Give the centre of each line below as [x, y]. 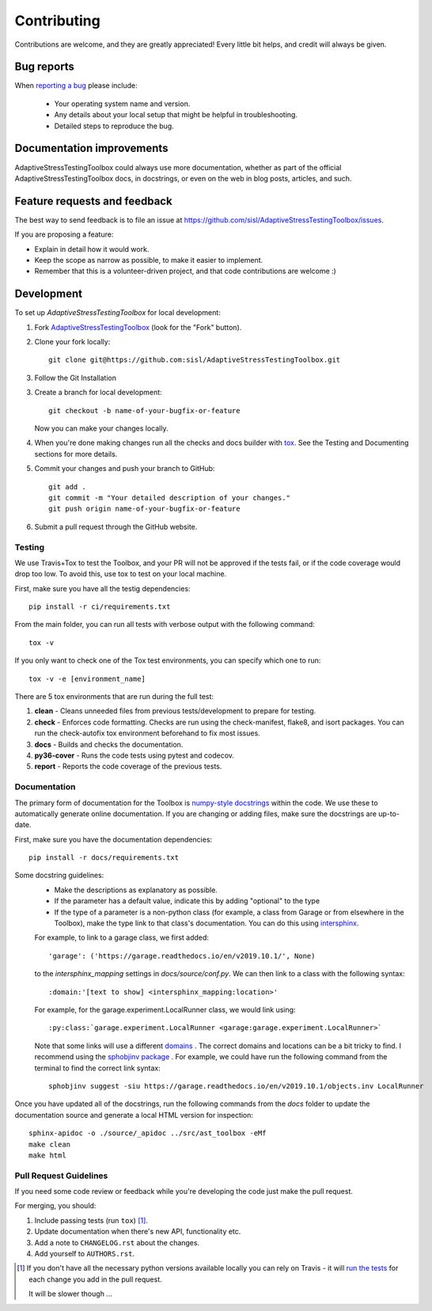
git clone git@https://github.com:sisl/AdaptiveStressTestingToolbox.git [195, 360]
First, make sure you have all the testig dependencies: [102, 588]
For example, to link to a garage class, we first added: [122, 937]
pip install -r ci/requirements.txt [100, 607]
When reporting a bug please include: [76, 85]
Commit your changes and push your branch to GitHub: [125, 469]
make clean [50, 1144]
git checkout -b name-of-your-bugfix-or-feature [144, 410]
